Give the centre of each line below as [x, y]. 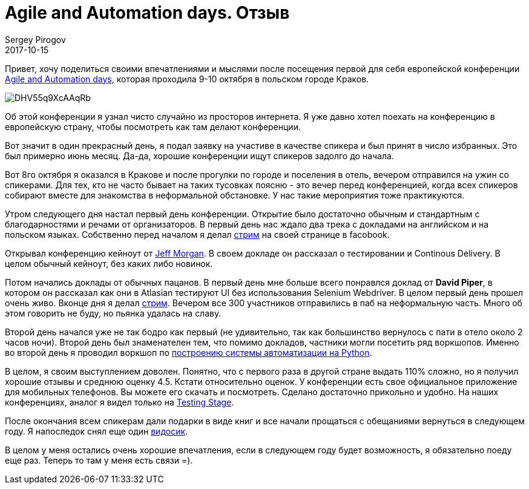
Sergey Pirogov [35, 39]
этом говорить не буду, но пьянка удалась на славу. [113, 313]
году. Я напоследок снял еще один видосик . [97, 431]
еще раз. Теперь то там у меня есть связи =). [99, 460]
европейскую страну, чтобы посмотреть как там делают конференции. [153, 126]
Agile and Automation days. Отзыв [147, 13]
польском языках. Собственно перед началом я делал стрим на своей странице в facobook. [197, 234]
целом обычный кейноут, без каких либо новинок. [109, 263]
